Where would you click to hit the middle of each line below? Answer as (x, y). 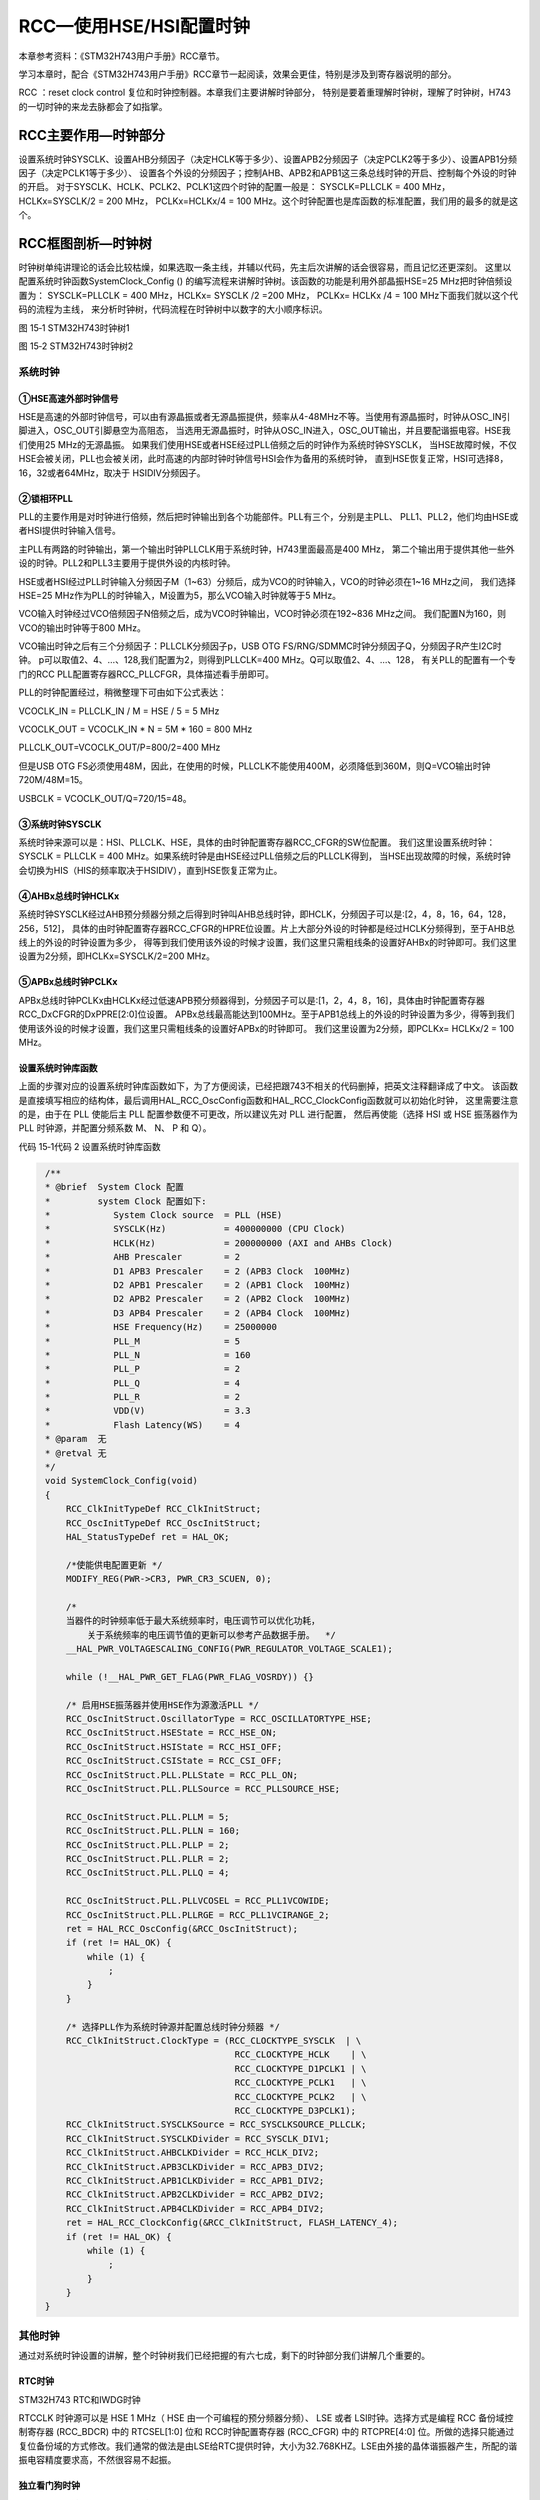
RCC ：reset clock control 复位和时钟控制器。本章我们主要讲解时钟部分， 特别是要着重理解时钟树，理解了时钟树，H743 (265, 92)
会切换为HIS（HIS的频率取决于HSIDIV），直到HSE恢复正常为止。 (150, 870)
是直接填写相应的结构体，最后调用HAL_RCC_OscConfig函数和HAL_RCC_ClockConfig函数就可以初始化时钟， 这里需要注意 (268, 1100)
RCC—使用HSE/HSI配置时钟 (134, 26)
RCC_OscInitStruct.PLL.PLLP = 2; (147, 1844)
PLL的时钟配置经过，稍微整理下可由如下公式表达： (122, 692)
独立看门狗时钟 (49, 2486)
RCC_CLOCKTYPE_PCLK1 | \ (300, 2083)
